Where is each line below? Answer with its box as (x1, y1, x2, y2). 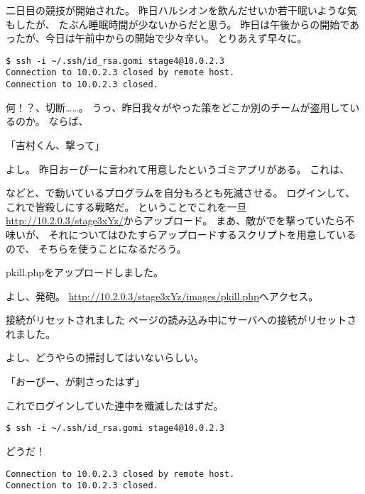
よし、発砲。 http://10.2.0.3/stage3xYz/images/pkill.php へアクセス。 (6, 288, 319, 303)
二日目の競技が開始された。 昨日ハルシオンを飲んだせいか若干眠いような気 (6, 3, 357, 17)
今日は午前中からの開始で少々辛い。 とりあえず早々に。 (45, 31, 307, 45)
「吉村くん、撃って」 (6, 137, 105, 152)
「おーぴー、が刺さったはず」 (6, 374, 145, 389)
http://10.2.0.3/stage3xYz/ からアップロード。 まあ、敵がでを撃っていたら (6, 213, 345, 228)
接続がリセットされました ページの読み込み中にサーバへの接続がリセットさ (6, 312, 357, 327)
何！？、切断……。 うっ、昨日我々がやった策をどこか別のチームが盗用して (6, 99, 350, 114)
